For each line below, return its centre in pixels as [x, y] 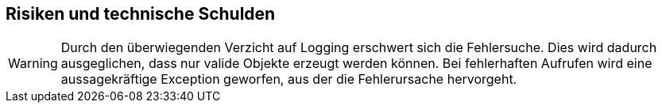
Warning [33, 64]
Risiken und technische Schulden [141, 14]
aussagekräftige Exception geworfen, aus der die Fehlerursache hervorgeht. [289, 79]
